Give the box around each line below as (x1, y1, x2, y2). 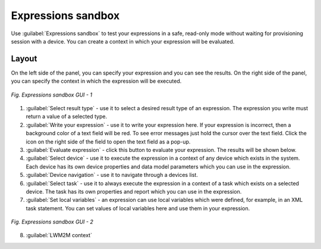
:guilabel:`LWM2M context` (26, 232, 92, 239)
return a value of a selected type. (26, 113, 108, 120)
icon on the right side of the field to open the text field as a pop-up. (26, 138, 191, 145)
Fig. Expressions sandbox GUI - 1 (11, 91, 92, 98)
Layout (11, 54, 37, 64)
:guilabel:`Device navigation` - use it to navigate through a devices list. (26, 172, 199, 179)
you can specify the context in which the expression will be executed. (11, 77, 182, 85)
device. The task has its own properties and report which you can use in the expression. (26, 188, 242, 195)
